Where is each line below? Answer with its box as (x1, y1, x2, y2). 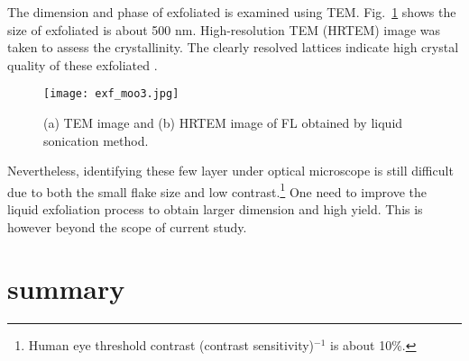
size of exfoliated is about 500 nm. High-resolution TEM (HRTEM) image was (7, 20, 441, 39)
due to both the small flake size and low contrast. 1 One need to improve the (7, 179, 428, 201)
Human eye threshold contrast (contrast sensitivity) (28, 336, 315, 355)
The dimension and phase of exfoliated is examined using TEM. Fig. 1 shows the (7, 3, 456, 21)
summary (7, 270, 125, 307)
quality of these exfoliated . (7, 55, 158, 74)
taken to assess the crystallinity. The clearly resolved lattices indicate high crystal (7, 38, 459, 57)
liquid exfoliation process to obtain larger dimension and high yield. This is (7, 200, 423, 219)
